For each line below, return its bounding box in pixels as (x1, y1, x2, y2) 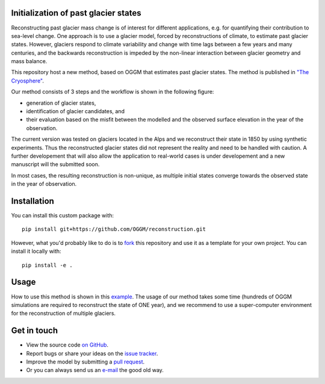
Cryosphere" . (11, 77, 45, 84)
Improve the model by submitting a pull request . (26, 358, 145, 365)
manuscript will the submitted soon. (11, 161, 100, 168)
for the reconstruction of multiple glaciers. (11, 310, 116, 317)
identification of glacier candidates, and (26, 108, 125, 115)
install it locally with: (11, 247, 61, 255)
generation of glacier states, (26, 99, 96, 107)
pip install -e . (22, 262, 73, 268)
